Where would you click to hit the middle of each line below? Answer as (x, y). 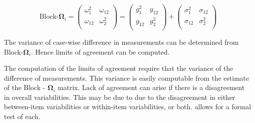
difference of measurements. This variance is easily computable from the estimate (127, 77)
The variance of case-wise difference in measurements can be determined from (121, 42)
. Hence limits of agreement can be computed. (100, 51)
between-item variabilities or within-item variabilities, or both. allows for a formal (127, 107)
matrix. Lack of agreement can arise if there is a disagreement (151, 87)
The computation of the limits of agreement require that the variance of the (119, 68)
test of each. (22, 116)
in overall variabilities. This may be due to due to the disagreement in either (120, 97)
